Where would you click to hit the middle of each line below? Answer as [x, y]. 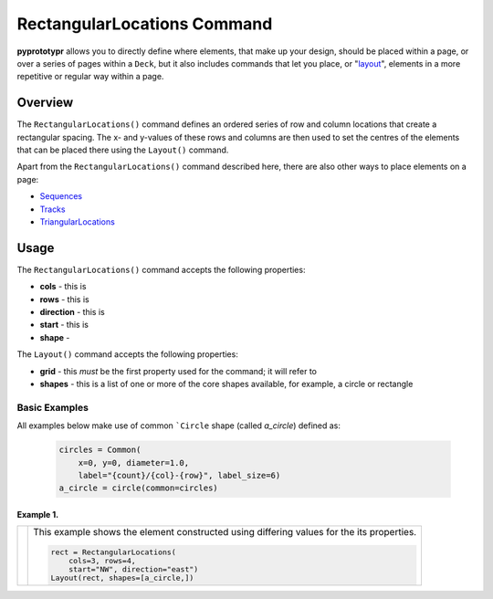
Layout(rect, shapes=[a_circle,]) [122, 578]
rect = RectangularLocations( [114, 552]
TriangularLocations [78, 221]
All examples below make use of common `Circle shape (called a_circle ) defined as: [179, 426]
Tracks [52, 209]
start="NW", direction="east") [134, 569]
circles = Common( [100, 450]
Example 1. [38, 514]
